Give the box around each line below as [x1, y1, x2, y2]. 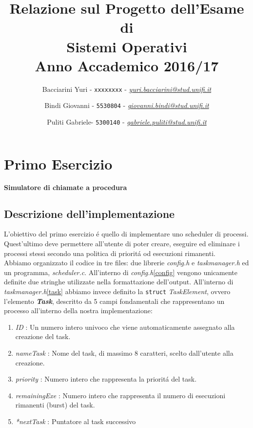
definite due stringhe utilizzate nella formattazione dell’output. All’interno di [4, 277, 234, 287]
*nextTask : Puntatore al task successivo [15, 416, 136, 426]
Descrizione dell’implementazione [4, 206, 175, 221]
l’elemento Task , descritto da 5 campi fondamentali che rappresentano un [4, 296, 225, 306]
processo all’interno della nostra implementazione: [4, 305, 153, 316]
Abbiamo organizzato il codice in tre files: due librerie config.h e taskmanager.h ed [4, 257, 249, 268]
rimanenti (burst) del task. [15, 400, 95, 410]
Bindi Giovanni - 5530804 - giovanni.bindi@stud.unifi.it [44, 100, 209, 110]
